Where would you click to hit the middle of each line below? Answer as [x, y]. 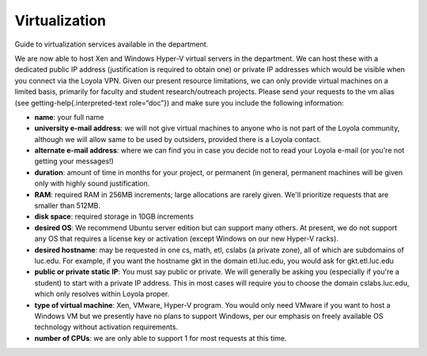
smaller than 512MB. [67, 206]
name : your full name [69, 117]
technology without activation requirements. [106, 327]
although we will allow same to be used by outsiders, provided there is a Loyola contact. [178, 139]
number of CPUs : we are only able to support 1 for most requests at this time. [161, 338]
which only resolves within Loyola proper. [102, 294]
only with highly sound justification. [92, 184]
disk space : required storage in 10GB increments [114, 216]
